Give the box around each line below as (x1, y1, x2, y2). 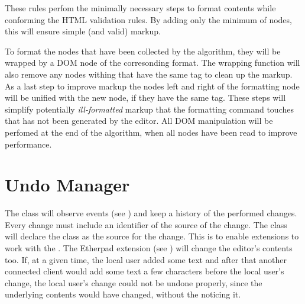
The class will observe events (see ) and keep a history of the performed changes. (5, 207, 297, 219)
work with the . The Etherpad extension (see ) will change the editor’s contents (5, 242, 293, 254)
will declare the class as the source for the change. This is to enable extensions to (5, 230, 299, 242)
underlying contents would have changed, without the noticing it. (5, 288, 241, 300)
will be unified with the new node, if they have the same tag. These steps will (5, 91, 286, 104)
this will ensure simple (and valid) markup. (5, 25, 161, 37)
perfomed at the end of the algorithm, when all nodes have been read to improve (5, 126, 297, 138)
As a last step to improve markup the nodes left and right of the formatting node (5, 79, 300, 92)
